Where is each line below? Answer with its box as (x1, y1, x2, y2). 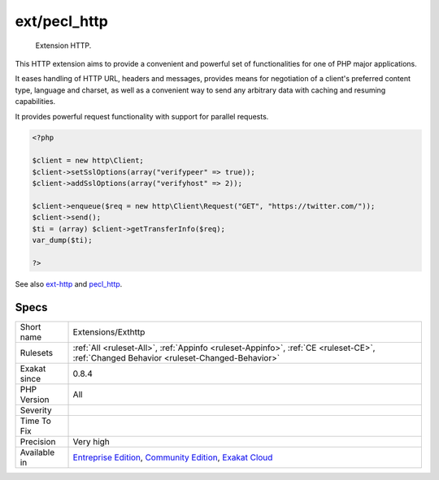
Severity (20, 404, 52, 416)
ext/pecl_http (15, 12, 109, 30)
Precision (20, 435, 56, 447)
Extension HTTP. (35, 41, 92, 50)
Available (20, 447, 55, 458)
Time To (20, 415, 52, 426)
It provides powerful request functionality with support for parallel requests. (15, 111, 269, 121)
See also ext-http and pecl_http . (15, 279, 123, 288)
